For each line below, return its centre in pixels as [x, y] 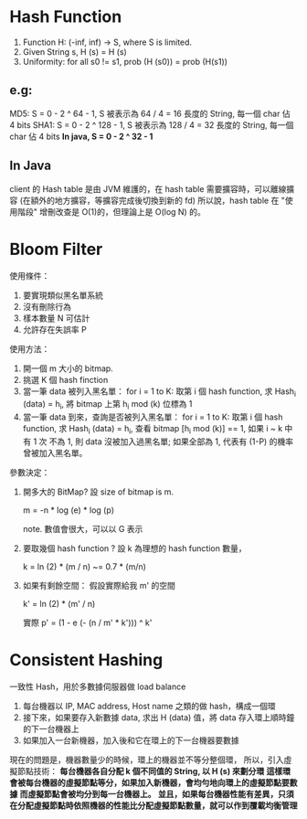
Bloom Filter [56, 249]
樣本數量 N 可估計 [56, 318]
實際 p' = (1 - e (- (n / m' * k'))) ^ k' [87, 622]
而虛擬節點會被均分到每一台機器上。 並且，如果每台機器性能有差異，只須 [157, 793]
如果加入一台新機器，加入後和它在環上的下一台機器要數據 [131, 740]
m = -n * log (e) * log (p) [68, 510]
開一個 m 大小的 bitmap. [68, 368]
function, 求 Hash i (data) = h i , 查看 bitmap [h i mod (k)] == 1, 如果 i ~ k [153, 430]
